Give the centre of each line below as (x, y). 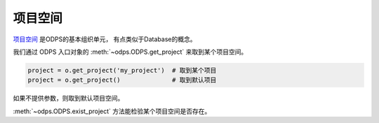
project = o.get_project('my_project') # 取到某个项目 (122, 70)
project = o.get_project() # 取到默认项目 (122, 80)
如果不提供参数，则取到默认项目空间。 (68, 99)
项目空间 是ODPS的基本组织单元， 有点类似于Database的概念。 (105, 39)
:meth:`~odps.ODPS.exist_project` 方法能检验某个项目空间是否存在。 (112, 111)
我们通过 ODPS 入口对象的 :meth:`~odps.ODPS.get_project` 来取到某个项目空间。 (130, 52)
